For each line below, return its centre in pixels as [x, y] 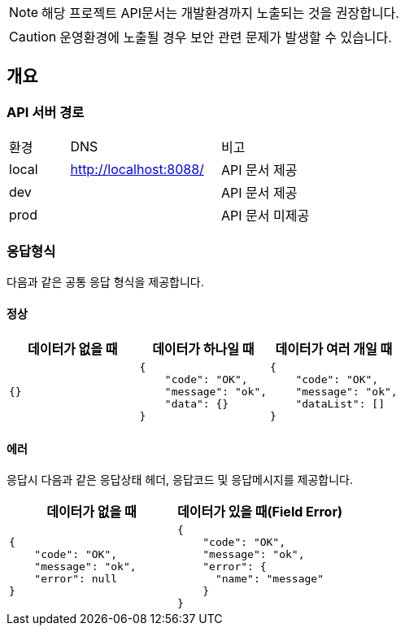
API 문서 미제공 [266, 216]
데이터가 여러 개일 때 [334, 349]
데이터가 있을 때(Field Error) [259, 512]
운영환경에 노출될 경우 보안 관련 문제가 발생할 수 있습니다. [226, 37]
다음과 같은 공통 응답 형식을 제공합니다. [105, 281]
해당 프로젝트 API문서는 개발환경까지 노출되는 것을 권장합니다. [220, 13]
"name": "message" [269, 579]
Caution [33, 37]
